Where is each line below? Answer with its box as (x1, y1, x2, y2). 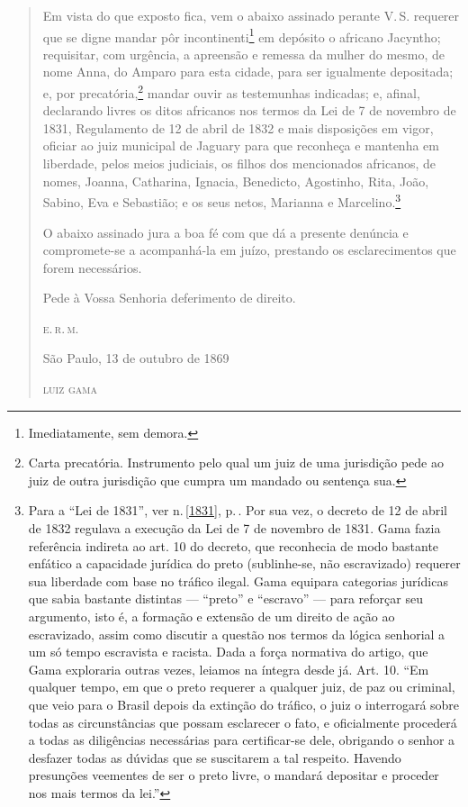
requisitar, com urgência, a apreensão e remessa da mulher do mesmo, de (42, 44, 445, 63)
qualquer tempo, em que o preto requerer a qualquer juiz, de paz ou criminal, (28, 677, 455, 696)
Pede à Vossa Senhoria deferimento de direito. (42, 288, 296, 307)
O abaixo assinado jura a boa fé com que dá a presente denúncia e (42, 222, 409, 241)
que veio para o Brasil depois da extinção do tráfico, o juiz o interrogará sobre (28, 694, 460, 713)
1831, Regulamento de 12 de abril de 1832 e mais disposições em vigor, (42, 118, 434, 137)
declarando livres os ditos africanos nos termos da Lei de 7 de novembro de (42, 101, 456, 120)
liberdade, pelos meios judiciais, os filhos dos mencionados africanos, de (42, 154, 436, 173)
